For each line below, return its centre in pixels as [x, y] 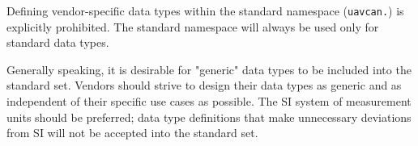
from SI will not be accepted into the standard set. [132, 133]
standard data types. [58, 42]
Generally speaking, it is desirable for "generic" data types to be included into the [209, 69]
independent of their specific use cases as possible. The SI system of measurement [209, 101]
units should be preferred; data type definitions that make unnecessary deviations [209, 117]
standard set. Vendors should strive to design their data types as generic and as [204, 85]
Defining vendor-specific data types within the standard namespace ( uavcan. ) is [205, 10]
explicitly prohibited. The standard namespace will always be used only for [193, 26]
